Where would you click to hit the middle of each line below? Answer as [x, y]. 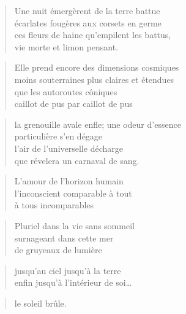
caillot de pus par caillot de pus [73, 104]
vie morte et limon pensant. [66, 46]
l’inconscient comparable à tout [73, 193]
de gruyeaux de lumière [58, 250]
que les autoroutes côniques [66, 91]
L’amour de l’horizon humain [69, 181]
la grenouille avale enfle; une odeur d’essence [98, 124]
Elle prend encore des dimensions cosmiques [97, 67]
